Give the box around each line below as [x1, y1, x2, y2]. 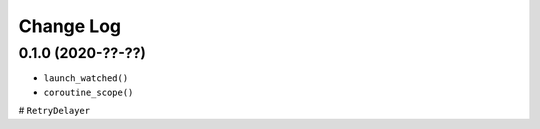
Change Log [18, 15, 122, 37]
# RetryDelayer [18, 105, 90, 117]
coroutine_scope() [43, 86, 134, 98]
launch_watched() [43, 73, 129, 84]
